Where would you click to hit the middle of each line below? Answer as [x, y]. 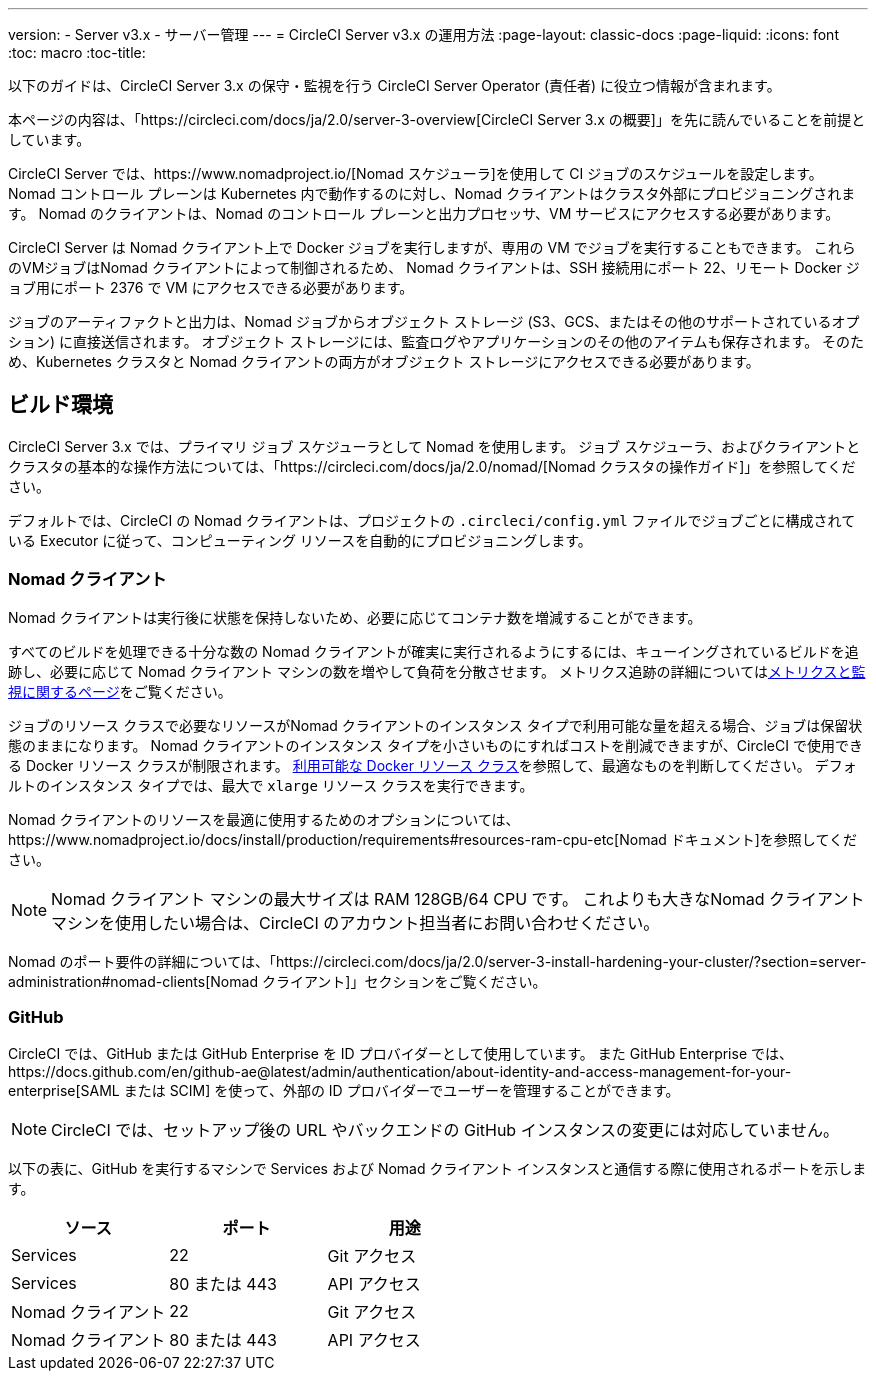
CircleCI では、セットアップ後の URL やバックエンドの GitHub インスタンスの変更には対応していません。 [445, 1130]
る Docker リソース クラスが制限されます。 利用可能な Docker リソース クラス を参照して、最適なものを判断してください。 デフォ [432, 765]
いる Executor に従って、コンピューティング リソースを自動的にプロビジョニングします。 [300, 540]
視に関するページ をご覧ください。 [120, 691]
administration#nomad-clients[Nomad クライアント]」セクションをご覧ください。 [277, 981]
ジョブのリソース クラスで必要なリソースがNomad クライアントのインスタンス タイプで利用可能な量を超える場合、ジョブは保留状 [435, 725]
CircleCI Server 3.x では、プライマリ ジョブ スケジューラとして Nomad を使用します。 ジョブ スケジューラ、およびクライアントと [434, 446]
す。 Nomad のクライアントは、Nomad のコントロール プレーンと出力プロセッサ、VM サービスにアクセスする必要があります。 [424, 213]
